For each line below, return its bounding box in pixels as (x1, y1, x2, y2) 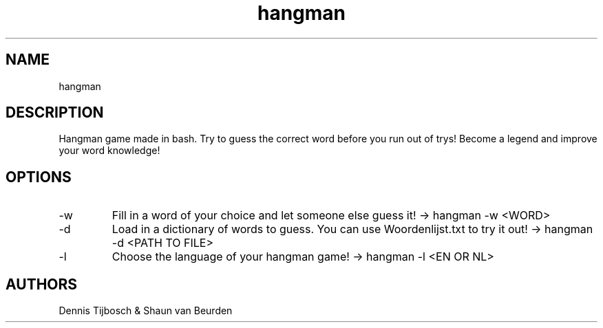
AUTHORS (6, 275, 78, 293)
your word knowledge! (59, 144, 160, 157)
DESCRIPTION (6, 104, 104, 122)
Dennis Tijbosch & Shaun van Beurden (59, 305, 233, 317)
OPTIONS (6, 168, 72, 186)
